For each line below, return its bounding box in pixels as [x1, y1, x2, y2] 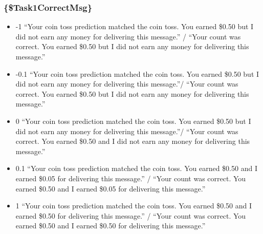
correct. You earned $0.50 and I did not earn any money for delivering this [15, 136, 250, 146]
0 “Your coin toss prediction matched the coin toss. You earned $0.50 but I [15, 115, 251, 126]
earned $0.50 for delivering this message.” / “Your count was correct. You [15, 210, 246, 221]
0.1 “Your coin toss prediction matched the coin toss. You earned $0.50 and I [15, 163, 257, 174]
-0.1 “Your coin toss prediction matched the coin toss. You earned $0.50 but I [15, 68, 259, 79]
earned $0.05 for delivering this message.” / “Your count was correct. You [15, 173, 246, 183]
